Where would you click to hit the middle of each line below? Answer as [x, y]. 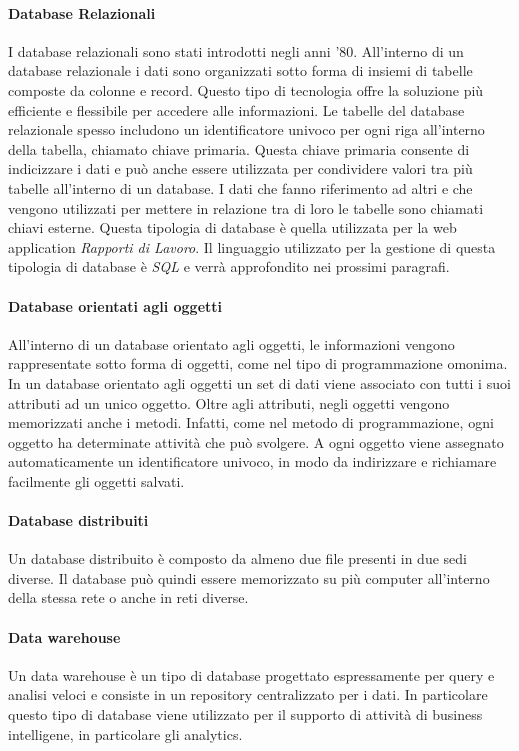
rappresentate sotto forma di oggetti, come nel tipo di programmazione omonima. [258, 363]
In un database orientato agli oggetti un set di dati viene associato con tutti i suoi [259, 382]
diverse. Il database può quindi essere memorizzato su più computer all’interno [249, 577]
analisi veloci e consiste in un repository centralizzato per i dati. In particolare [248, 694]
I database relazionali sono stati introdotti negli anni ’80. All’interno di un [236, 50]
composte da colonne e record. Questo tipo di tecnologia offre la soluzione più [246, 89]
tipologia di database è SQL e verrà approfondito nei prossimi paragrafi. [229, 266]
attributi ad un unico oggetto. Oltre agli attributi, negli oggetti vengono [229, 402]
